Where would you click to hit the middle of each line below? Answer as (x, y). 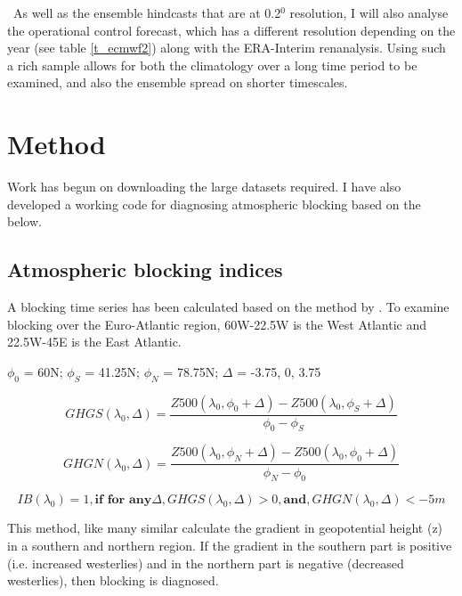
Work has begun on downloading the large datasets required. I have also (204, 187)
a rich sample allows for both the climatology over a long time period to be (212, 65)
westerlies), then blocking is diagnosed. (113, 580)
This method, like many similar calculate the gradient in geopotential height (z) (225, 528)
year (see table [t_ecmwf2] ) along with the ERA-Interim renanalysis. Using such (227, 48)
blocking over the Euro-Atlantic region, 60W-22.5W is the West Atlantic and (217, 324)
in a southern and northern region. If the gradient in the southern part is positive (230, 545)
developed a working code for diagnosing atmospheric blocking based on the (214, 204)
